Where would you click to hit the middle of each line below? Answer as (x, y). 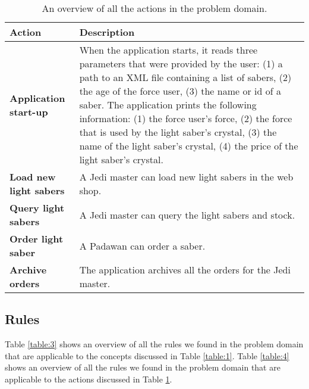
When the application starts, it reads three (168, 50)
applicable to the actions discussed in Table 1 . (89, 379)
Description (107, 32)
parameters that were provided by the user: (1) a (181, 63)
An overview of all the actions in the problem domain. (154, 8)
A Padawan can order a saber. (142, 245)
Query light (37, 208)
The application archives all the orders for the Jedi (185, 270)
